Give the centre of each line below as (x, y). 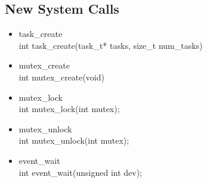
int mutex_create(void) (61, 77)
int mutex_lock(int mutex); (69, 109)
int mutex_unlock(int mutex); (74, 140)
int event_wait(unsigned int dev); (81, 172)
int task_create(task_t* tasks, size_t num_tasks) (111, 45)
